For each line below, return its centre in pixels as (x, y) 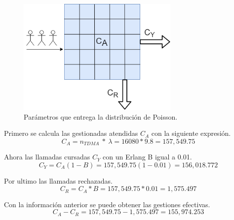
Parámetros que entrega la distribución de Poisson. (101, 116)
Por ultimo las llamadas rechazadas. (58, 180)
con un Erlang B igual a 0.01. (147, 157)
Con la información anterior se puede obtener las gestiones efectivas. (107, 204)
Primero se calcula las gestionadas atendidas (71, 133)
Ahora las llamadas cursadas (47, 157)
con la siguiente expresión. (191, 133)
